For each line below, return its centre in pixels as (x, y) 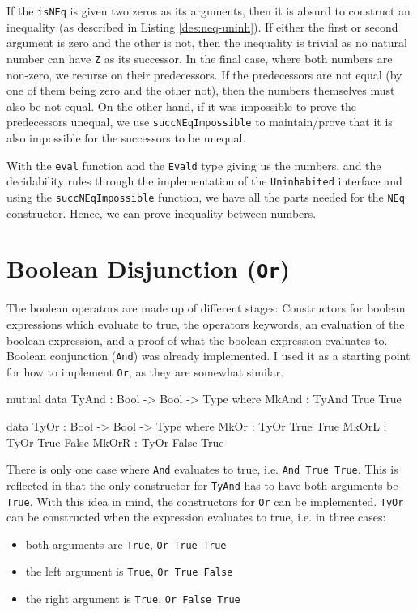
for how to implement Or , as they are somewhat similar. (145, 371)
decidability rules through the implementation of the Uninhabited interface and (204, 181)
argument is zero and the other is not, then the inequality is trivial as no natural (207, 42)
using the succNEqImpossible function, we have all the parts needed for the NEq (206, 196)
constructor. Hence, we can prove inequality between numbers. (162, 212)
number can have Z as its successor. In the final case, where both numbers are (200, 58)
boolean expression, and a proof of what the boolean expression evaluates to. (197, 340)
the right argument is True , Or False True (133, 599)
